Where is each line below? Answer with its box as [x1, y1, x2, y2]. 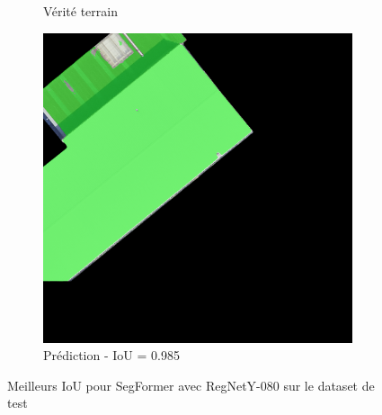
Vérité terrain [43, 2, 118, 20]
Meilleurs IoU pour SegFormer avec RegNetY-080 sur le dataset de [7, 375, 375, 394]
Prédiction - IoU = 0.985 [43, 346, 180, 365]
